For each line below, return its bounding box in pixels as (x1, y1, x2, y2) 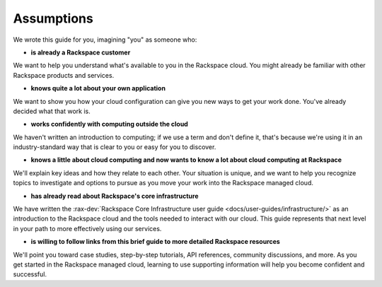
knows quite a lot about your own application (30, 84, 166, 93)
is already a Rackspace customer (30, 48, 131, 57)
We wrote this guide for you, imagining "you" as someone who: (13, 35, 197, 44)
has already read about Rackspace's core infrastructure (30, 192, 199, 200)
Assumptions (13, 11, 93, 26)
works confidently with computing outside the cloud (30, 120, 189, 129)
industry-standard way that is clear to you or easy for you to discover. (13, 143, 216, 151)
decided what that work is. (13, 107, 91, 115)
